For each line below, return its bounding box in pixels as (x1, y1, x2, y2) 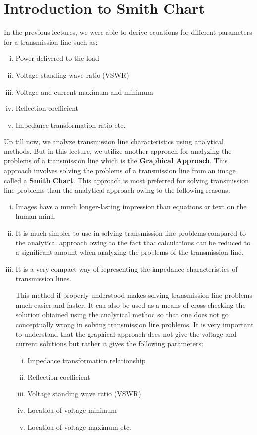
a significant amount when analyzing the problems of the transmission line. (15, 247, 244, 257)
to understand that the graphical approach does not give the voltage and (15, 329, 237, 339)
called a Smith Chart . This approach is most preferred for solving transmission (4, 175, 249, 185)
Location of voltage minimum (27, 405, 117, 415)
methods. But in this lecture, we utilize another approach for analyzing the (4, 145, 232, 156)
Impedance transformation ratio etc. (15, 119, 126, 130)
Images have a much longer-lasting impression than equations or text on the (15, 201, 247, 211)
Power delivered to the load (15, 53, 99, 63)
